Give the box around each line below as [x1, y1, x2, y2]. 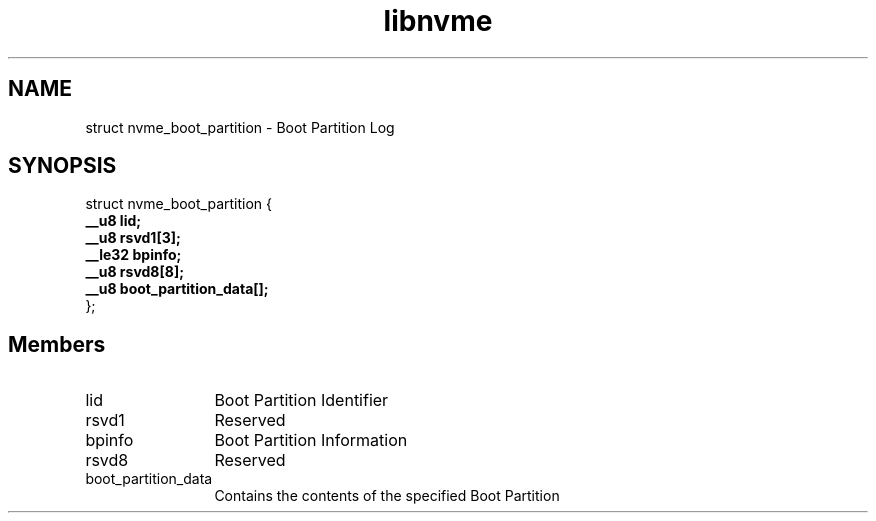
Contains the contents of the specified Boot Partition [214, 487, 560, 505]
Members [8, 331, 106, 357]
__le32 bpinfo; [85, 246, 182, 264]
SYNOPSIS [8, 153, 117, 179]
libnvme [383, 4, 493, 38]
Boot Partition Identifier [214, 390, 389, 411]
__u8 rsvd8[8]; [85, 263, 184, 281]
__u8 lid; [85, 212, 142, 230]
